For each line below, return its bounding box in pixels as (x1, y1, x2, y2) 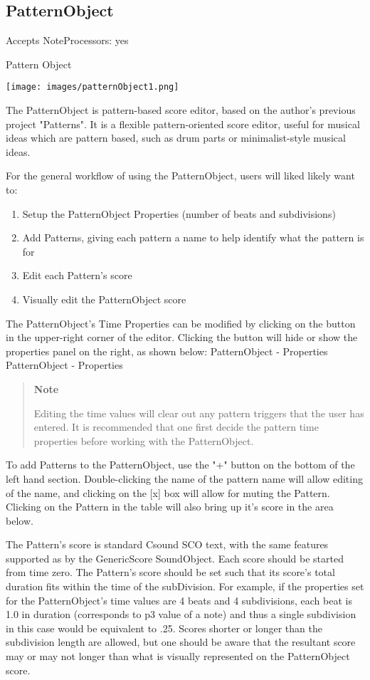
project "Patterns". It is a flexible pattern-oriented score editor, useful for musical (6, 116, 360, 131)
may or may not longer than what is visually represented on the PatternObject (6, 649, 350, 664)
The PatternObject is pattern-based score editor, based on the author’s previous (6, 103, 356, 117)
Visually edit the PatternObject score (22, 291, 186, 306)
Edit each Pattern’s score (22, 268, 132, 283)
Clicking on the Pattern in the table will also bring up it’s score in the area (6, 499, 334, 514)
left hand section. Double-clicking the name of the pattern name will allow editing (6, 471, 363, 486)
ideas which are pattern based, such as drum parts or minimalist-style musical (6, 130, 346, 145)
